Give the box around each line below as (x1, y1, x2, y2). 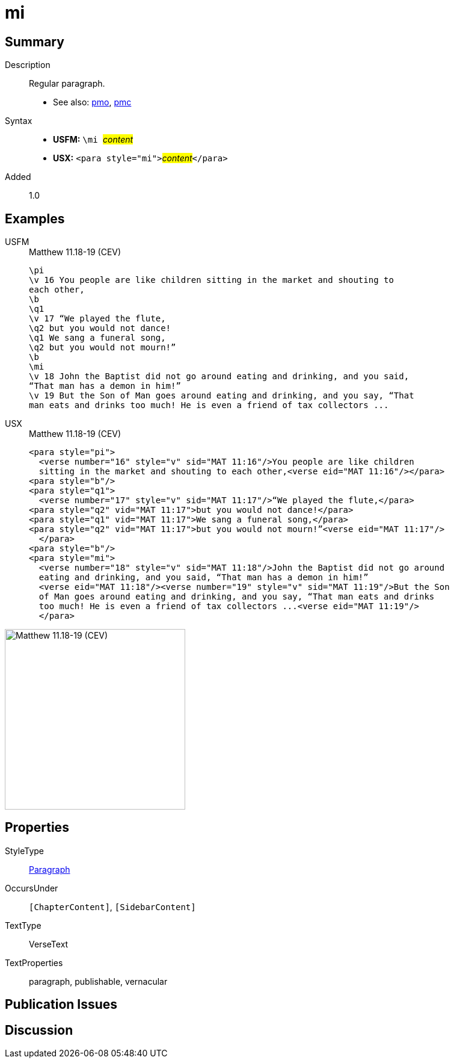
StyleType (5, 845, 44, 856)
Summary (5, 34, 64, 49)
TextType (5, 920, 41, 931)
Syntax (5, 116, 32, 126)
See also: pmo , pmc (53, 97, 132, 108)
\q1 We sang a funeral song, (29, 333, 166, 343)
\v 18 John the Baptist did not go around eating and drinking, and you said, (29, 371, 410, 382)
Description (5, 60, 51, 70)
